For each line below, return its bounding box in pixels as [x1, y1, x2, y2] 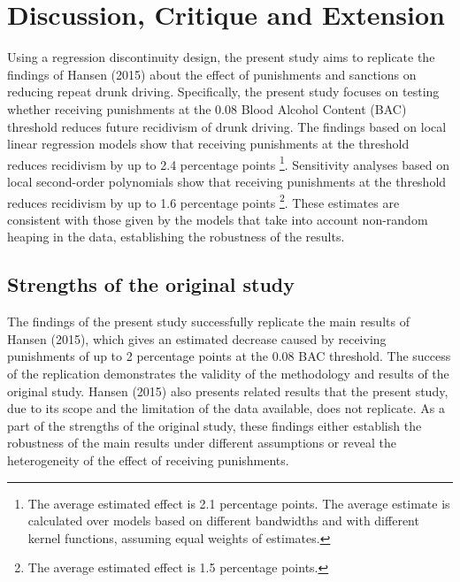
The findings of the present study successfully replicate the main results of [7, 312, 410, 331]
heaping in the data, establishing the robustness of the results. [7, 227, 345, 246]
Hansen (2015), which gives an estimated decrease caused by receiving [7, 329, 387, 348]
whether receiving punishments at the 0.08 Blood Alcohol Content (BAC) [7, 99, 407, 118]
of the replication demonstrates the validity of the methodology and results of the [7, 364, 449, 382]
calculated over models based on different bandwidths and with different [27, 511, 419, 530]
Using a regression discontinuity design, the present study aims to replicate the [7, 48, 435, 66]
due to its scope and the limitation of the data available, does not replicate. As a [7, 399, 445, 417]
